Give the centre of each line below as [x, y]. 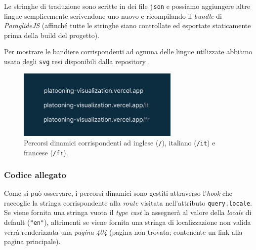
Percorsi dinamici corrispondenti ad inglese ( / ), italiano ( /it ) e [120, 143]
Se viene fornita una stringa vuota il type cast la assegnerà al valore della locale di [128, 212]
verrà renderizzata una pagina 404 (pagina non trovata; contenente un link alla [123, 232]
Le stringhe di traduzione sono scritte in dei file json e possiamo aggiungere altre [127, 6]
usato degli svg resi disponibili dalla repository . [77, 61]
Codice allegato [35, 174]
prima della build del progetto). [52, 35]
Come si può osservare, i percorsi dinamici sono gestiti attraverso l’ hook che [118, 193]
